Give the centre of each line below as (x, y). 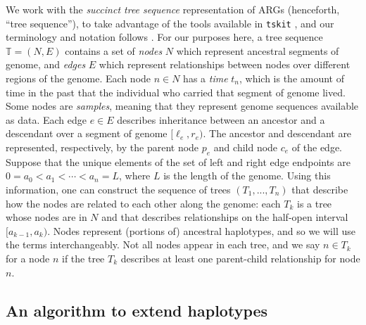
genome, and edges (46, 64)
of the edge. (317, 147)
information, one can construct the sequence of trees (118, 189)
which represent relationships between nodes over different (225, 64)
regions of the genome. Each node (78, 78)
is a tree (314, 203)
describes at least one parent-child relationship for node (240, 258)
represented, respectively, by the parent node (102, 147)
